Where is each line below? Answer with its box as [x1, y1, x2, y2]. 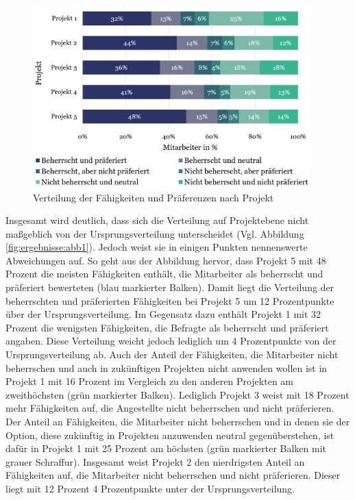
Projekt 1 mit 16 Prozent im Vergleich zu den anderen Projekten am [5, 374, 293, 388]
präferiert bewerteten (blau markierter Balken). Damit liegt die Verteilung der [5, 280, 334, 295]
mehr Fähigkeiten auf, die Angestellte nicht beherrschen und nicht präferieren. [5, 401, 334, 415]
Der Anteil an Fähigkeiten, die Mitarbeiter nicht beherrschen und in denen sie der [5, 414, 350, 428]
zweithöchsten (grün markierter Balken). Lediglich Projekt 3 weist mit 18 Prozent [5, 387, 350, 401]
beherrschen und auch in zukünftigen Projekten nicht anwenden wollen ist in [5, 360, 328, 375]
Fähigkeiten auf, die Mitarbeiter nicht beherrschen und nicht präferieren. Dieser [5, 468, 341, 482]
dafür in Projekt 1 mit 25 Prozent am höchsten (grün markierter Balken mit [5, 441, 327, 455]
